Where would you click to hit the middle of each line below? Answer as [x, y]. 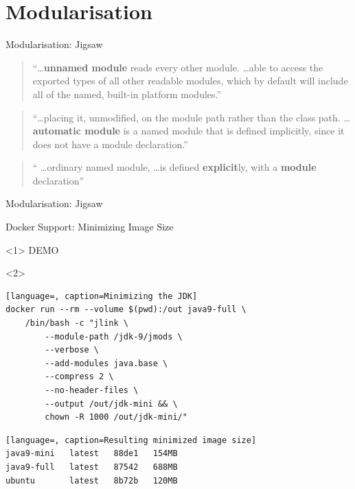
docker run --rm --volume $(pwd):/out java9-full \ [126, 310]
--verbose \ [72, 350]
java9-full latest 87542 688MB [92, 467]
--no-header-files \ [92, 390]
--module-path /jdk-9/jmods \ [114, 336]
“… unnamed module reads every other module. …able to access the [178, 67]
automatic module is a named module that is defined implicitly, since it [188, 131]
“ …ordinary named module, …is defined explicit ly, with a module [174, 167]
